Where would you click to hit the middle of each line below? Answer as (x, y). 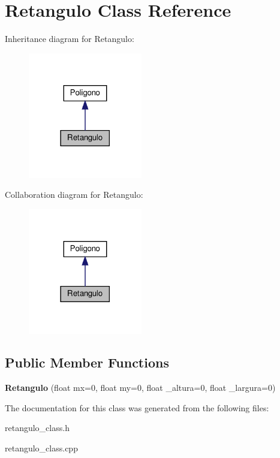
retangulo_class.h (37, 428)
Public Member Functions (87, 362)
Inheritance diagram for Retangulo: (70, 39)
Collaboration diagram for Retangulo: (74, 195)
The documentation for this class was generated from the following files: (137, 407)
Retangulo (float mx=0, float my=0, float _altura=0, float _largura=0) (140, 388)
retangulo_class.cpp (41, 448)
